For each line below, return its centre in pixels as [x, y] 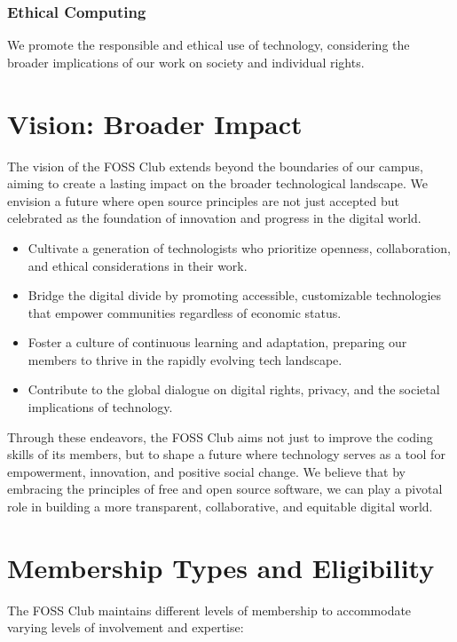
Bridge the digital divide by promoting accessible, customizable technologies [235, 295]
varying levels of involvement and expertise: [126, 627]
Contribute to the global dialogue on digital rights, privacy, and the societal [234, 389]
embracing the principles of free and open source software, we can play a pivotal [225, 489]
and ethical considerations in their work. [138, 265]
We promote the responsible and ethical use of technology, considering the [209, 45]
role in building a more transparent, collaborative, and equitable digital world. [220, 507]
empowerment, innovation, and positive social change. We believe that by [206, 471]
